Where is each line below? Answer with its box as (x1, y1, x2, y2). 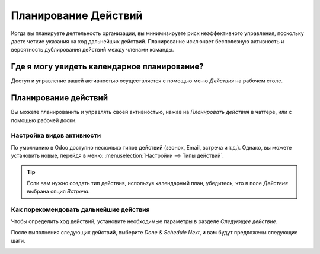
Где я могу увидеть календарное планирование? (11, 62, 204, 72)
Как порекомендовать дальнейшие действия (11, 205, 150, 214)
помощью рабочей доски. (11, 116, 77, 124)
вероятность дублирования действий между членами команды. (11, 46, 174, 53)
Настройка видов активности (11, 131, 101, 139)
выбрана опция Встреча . (27, 188, 90, 195)
